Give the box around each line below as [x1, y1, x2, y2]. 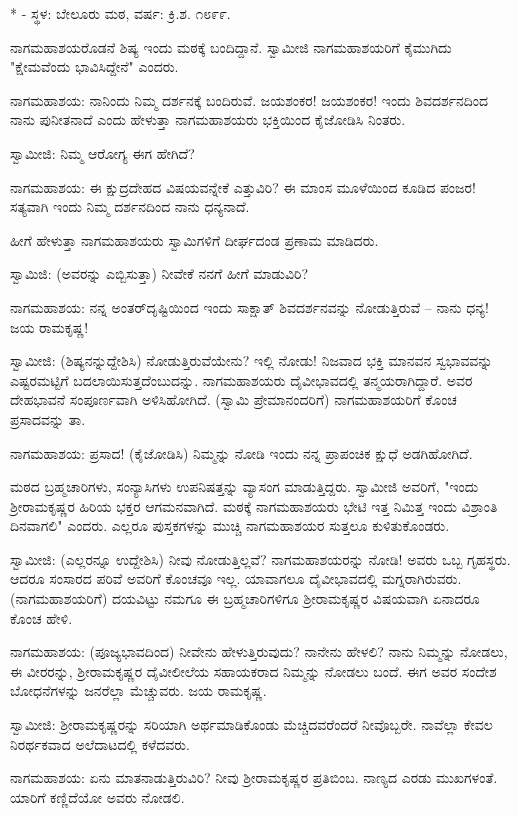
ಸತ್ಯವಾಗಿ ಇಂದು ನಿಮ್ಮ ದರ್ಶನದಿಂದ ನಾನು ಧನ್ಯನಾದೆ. [10, 196, 250, 217]
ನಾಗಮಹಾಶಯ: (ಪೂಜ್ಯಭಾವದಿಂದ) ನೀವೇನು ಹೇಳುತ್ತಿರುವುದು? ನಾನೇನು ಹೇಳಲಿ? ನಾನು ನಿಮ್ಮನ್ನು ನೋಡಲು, [10, 641, 508, 662]
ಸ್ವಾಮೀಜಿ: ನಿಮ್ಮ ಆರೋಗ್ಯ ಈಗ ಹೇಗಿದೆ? [10, 142, 195, 163]
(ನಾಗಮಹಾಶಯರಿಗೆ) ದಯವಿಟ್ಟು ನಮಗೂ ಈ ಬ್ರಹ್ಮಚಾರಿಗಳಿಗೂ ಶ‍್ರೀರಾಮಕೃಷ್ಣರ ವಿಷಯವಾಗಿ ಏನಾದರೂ [10, 588, 480, 609]
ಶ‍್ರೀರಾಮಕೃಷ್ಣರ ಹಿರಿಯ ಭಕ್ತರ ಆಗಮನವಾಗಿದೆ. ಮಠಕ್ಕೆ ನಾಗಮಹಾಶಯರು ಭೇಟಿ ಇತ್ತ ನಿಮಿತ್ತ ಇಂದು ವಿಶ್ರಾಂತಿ [10, 495, 498, 516]
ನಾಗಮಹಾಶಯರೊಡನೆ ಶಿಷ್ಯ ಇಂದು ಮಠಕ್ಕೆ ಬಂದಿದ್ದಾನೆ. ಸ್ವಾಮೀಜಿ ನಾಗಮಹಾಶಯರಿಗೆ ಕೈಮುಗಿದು [10, 36, 452, 57]
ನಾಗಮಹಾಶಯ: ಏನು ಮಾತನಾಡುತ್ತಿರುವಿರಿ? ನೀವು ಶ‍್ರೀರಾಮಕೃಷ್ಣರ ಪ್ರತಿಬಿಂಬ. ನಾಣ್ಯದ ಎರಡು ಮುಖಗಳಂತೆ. [10, 767, 498, 788]
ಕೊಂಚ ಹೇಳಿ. [10, 607, 73, 628]
